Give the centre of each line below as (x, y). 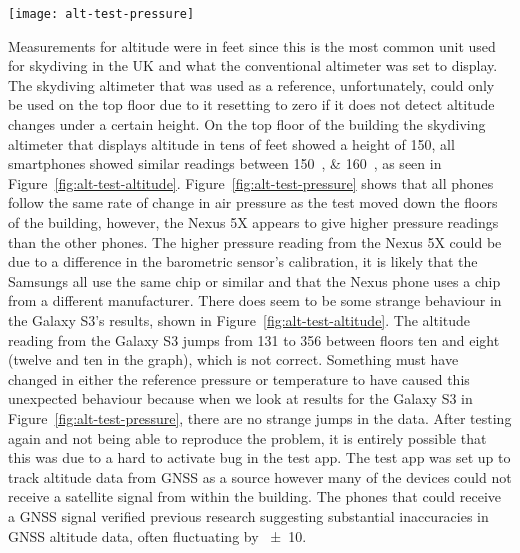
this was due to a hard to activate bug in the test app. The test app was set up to (259, 457)
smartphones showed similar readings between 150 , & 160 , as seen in (225, 163)
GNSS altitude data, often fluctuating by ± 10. (157, 535)
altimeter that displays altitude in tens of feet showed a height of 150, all (231, 143)
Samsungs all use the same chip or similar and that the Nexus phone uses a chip (254, 280)
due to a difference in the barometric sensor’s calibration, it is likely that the (243, 261)
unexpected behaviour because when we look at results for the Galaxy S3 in (240, 398)
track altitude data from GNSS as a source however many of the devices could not (260, 476)
